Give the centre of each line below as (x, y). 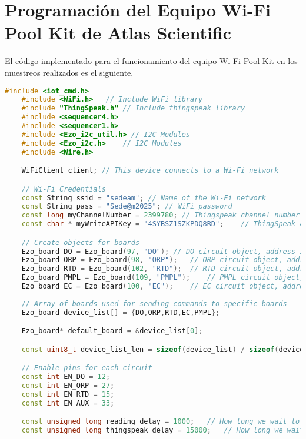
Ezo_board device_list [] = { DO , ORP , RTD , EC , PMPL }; (121, 312)
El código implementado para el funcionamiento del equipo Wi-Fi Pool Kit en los (151, 61)
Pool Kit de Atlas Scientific (118, 33)
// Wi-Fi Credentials (64, 189)
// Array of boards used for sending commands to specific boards (154, 304)
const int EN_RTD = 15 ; (68, 394)
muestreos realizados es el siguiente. (69, 72)
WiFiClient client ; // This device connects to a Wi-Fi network (150, 171)
